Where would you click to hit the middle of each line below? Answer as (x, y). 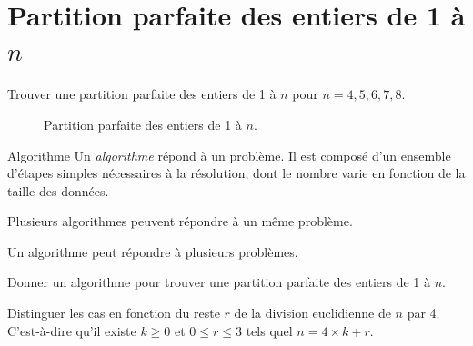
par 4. (423, 313)
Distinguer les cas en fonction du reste (114, 313)
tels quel (269, 330)
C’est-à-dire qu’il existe (72, 330)
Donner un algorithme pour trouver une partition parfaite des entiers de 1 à (219, 282)
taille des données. (58, 190)
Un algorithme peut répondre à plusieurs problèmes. (153, 251)
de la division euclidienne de (312, 313)
